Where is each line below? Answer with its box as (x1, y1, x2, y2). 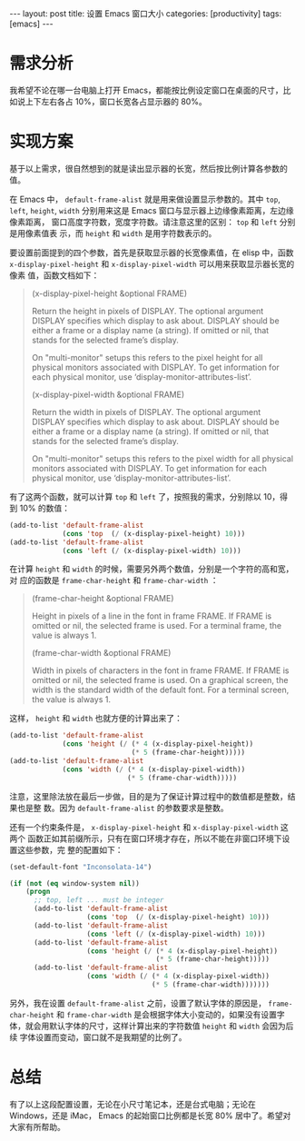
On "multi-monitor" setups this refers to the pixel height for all (31, 352, 263, 362)
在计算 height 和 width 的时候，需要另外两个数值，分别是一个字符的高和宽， (9, 563, 294, 574)
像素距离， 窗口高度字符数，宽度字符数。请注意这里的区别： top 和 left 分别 (9, 216, 296, 227)
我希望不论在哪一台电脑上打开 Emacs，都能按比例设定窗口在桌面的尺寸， (9, 84, 283, 95)
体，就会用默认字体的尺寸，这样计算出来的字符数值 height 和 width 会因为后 (9, 1020, 294, 1031)
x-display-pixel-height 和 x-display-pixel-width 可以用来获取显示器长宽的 (9, 258, 295, 269)
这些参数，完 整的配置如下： (16, 844, 123, 855)
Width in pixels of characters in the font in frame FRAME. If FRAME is (31, 665, 290, 676)
